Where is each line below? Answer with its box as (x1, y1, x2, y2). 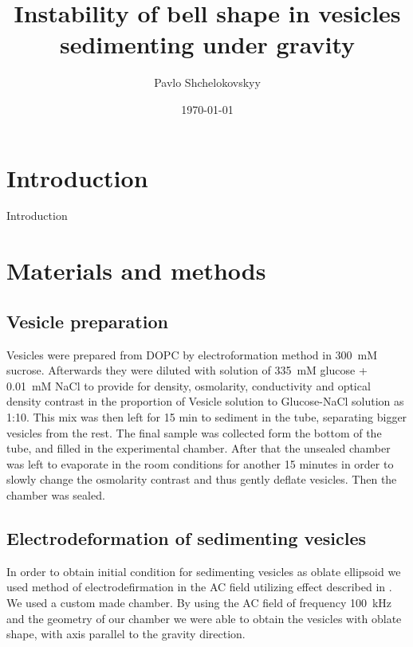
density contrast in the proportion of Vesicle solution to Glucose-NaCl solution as (6, 393, 404, 410)
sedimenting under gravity (59, 28, 356, 61)
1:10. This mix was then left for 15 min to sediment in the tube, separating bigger (6, 408, 407, 425)
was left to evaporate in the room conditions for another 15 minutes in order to (6, 455, 394, 472)
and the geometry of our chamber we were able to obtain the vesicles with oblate (6, 610, 402, 626)
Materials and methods (6, 254, 266, 287)
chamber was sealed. (6, 486, 105, 503)
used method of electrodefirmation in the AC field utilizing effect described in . (6, 578, 392, 595)
